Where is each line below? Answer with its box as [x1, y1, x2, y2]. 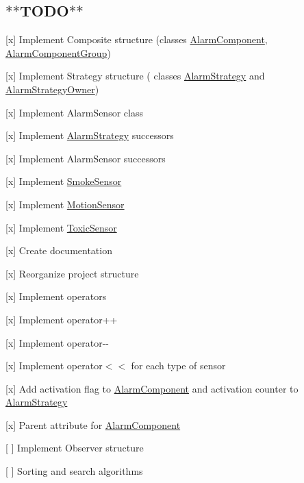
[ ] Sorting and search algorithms [5, 464, 143, 478]
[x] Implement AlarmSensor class [5, 105, 143, 119]
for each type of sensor [131, 358, 226, 373]
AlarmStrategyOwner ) [5, 82, 99, 96]
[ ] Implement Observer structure [5, 441, 144, 455]
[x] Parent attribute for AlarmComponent [5, 417, 181, 432]
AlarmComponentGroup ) [5, 45, 111, 60]
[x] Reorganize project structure [5, 266, 139, 280]
